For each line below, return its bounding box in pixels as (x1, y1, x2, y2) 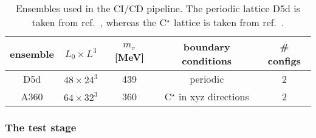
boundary (183, 40, 230, 53)
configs (267, 53, 301, 67)
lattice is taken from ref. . (173, 15, 284, 29)
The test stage (5, 119, 77, 134)
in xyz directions (179, 89, 249, 103)
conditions (182, 53, 232, 67)
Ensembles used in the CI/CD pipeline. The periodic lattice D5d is (15, 1, 301, 15)
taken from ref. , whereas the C (32, 15, 167, 29)
